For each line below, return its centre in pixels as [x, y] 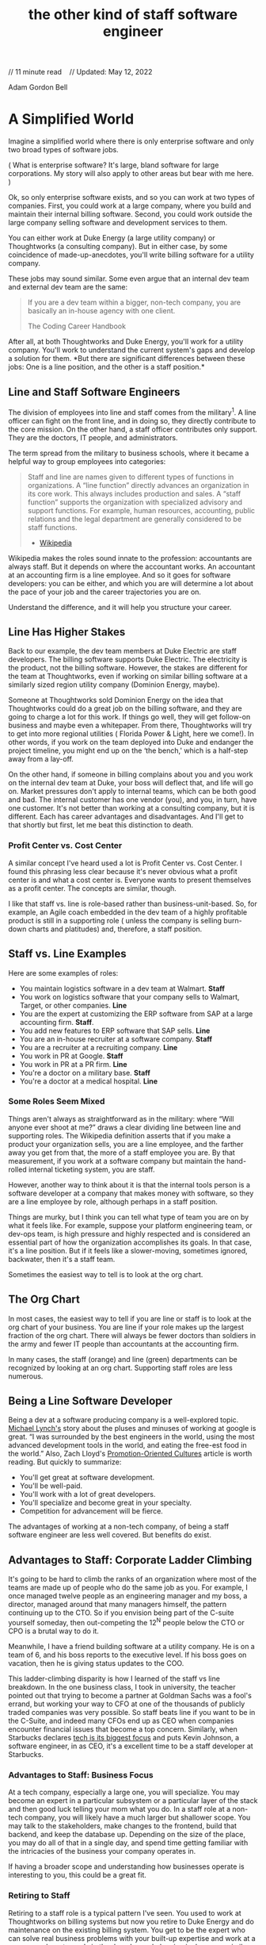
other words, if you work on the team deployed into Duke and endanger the [131, 742]
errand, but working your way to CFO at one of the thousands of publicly [127, 1704]
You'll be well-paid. [51, 1486]
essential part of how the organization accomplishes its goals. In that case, [130, 1242]
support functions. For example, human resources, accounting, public [141, 510]
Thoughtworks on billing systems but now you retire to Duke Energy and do [131, 1921]
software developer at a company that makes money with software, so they [131, 1193]
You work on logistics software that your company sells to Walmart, [129, 996]
